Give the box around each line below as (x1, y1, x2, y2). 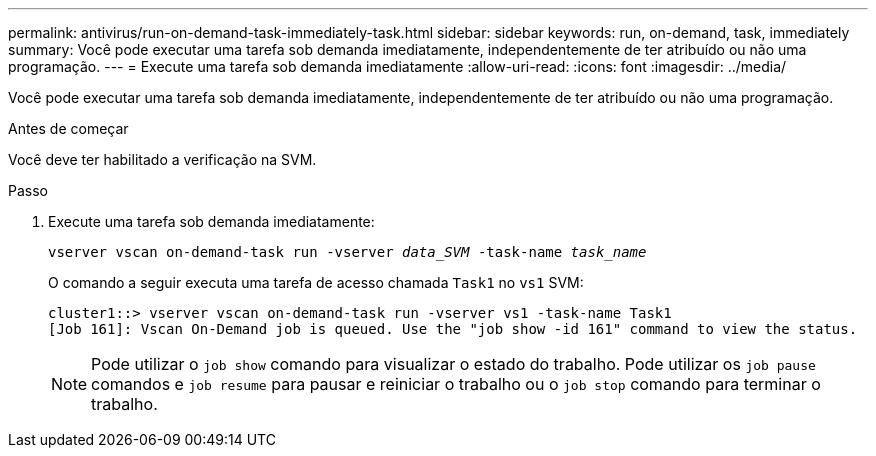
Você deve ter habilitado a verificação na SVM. (8, 151, 317, 168)
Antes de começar (8, 120, 129, 137)
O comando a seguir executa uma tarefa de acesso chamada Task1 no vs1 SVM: (48, 274, 584, 291)
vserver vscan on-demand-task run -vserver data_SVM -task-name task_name (48, 244, 647, 260)
